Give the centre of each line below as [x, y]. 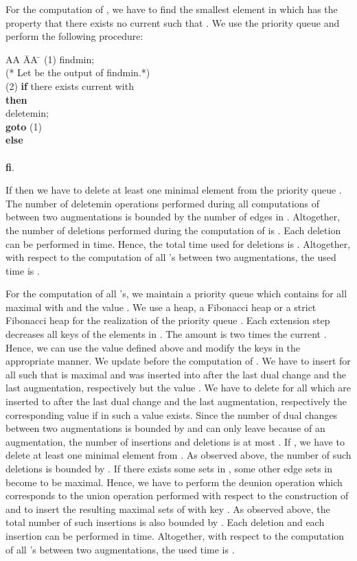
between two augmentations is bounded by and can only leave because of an [165, 428]
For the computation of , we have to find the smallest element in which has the [172, 9]
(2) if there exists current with [70, 85]
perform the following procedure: [74, 36]
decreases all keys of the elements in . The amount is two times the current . [166, 334]
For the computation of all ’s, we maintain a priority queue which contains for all [176, 294]
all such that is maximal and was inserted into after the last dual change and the [176, 374]
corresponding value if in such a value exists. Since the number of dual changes [172, 414]
